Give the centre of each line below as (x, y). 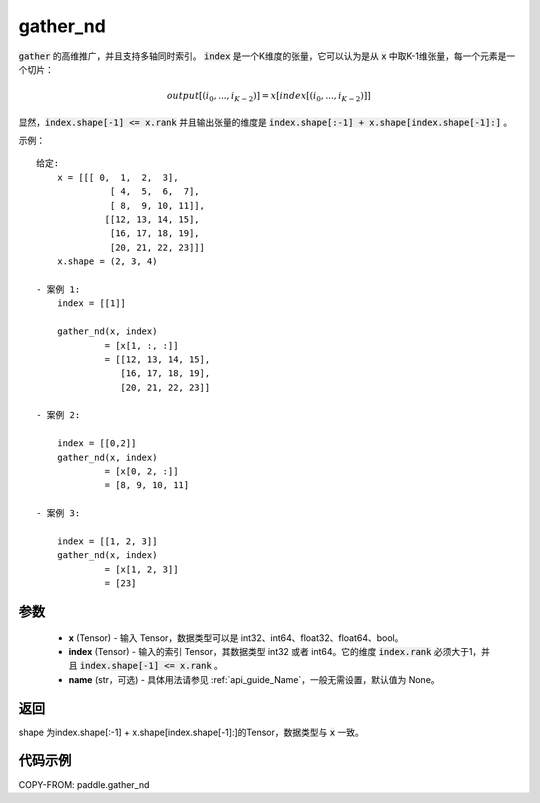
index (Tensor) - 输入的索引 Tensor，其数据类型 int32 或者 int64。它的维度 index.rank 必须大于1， (275, 651)
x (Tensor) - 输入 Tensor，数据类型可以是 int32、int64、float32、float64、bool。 (236, 637)
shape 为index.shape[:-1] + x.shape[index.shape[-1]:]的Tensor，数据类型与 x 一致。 (191, 732)
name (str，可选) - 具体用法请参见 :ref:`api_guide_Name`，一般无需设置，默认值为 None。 (254, 679)
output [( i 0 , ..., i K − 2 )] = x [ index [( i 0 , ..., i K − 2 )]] (268, 97)
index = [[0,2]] (96, 443)
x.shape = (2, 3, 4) (107, 261)
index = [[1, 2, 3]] (107, 541)
